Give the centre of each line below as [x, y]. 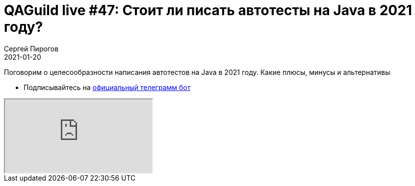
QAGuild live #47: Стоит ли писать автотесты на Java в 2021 [208, 10]
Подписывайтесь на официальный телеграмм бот [107, 87]
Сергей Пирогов [31, 48]
